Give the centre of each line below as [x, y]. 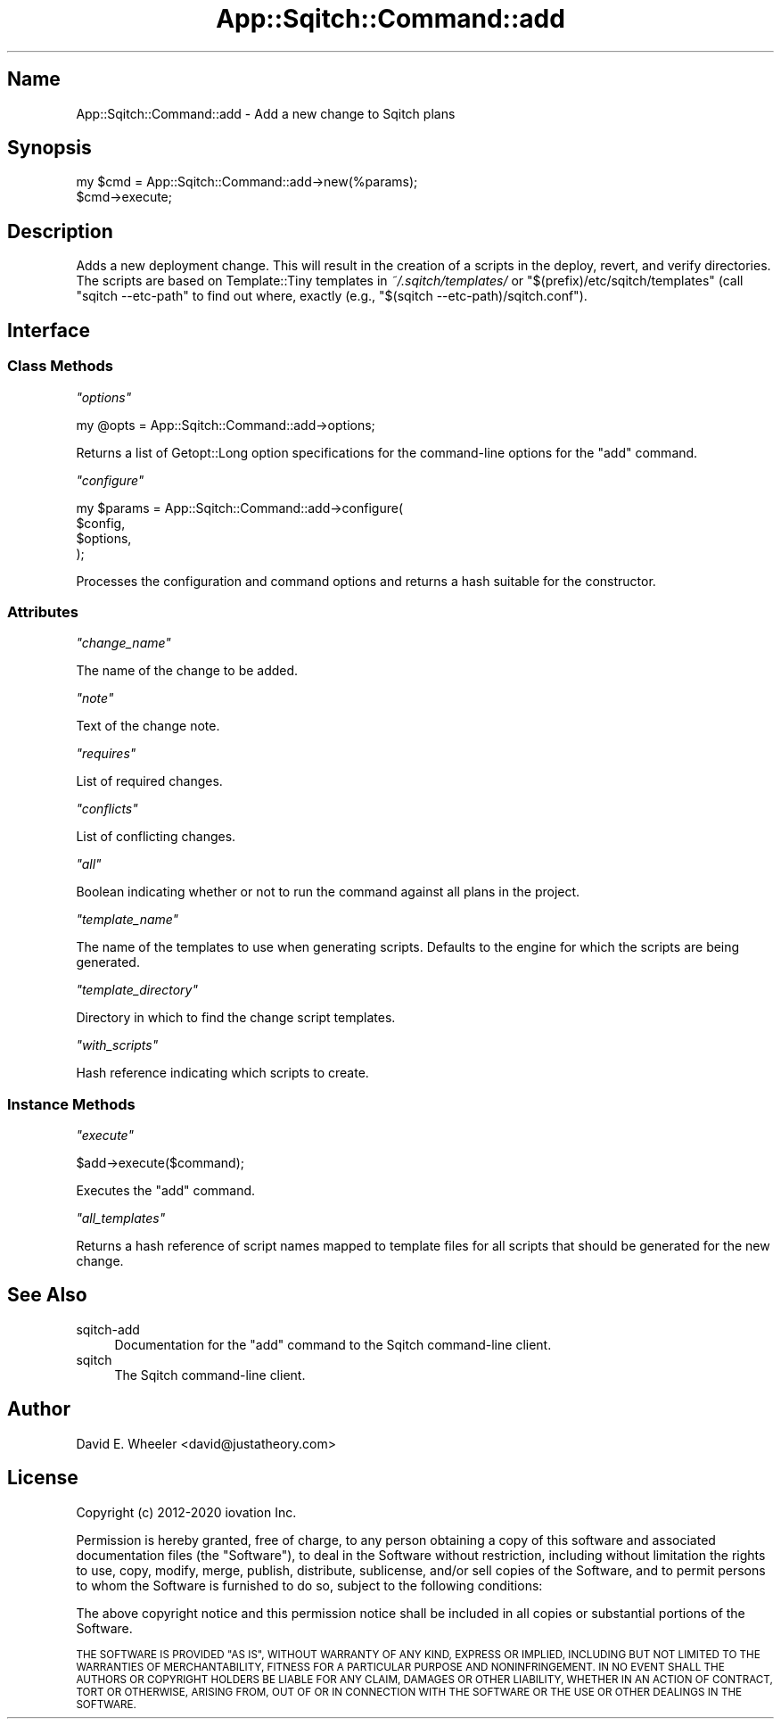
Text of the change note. [148, 726]
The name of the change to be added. [187, 671]
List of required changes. [149, 781]
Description [60, 231]
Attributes [43, 611]
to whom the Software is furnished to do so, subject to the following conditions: [309, 1585]
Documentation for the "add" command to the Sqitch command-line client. [333, 1344]
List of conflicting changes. [156, 837]
